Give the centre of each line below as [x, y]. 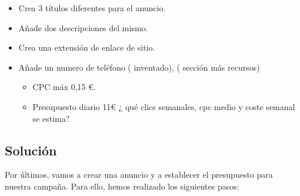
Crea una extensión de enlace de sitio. [87, 47]
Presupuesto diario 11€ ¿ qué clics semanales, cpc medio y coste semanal [164, 106]
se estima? [51, 118]
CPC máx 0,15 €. [64, 87]
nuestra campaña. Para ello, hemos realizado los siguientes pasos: [122, 186]
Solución [31, 150]
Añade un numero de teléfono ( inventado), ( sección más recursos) [139, 67]
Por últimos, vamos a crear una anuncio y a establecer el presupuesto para [139, 175]
